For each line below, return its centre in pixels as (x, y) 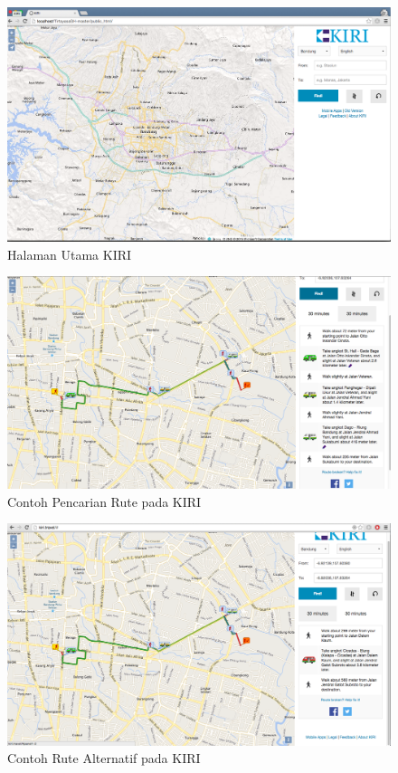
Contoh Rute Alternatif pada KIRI (104, 758)
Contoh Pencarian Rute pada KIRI (104, 501)
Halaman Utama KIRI (70, 254)
